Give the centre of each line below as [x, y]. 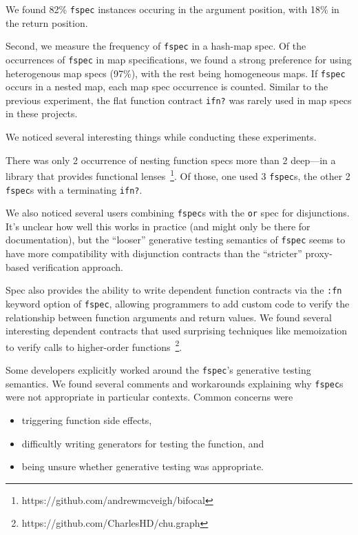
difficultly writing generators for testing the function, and [143, 443]
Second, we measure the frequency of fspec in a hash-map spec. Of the [156, 46]
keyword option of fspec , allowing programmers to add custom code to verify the [178, 303]
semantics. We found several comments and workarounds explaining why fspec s [175, 383]
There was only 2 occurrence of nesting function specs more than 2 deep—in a [171, 160]
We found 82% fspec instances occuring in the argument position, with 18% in [172, 9]
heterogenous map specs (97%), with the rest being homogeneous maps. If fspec [176, 73]
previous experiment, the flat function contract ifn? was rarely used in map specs [179, 100]
